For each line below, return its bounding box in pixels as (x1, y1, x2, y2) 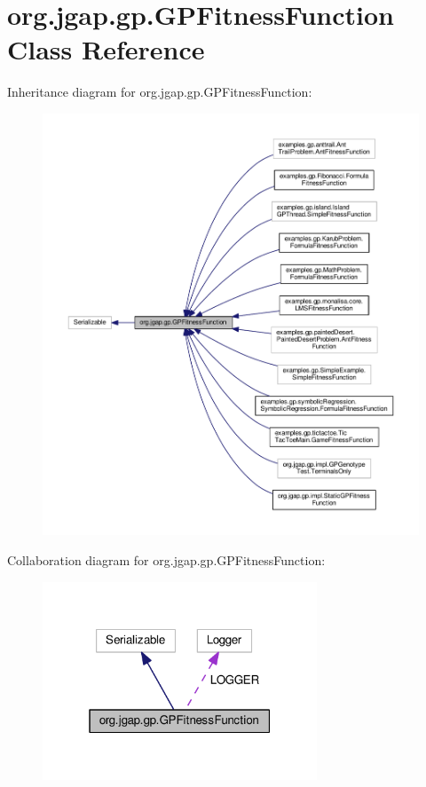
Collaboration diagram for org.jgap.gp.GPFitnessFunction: (7, 551, 326, 570)
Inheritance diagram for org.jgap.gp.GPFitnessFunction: (7, 83, 312, 101)
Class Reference (7, 31, 205, 67)
